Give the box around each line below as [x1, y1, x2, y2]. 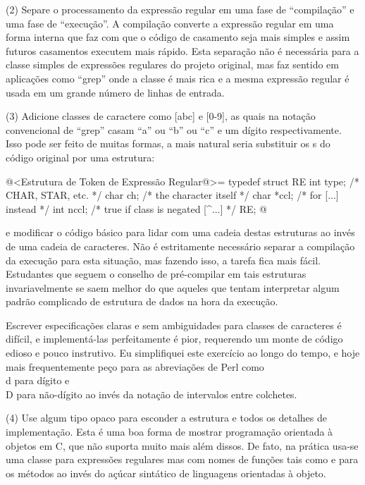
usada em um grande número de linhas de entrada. [6, 85, 225, 99]
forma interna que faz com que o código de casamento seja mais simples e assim [6, 30, 350, 44]
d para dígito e [6, 373, 70, 388]
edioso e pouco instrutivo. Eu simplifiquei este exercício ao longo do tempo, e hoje [6, 345, 360, 360]
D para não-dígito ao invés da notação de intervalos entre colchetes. [6, 386, 297, 401]
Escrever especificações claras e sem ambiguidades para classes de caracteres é [6, 317, 342, 332]
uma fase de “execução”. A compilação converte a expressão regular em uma [6, 16, 334, 30]
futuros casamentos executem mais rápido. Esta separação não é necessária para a [6, 43, 359, 58]
